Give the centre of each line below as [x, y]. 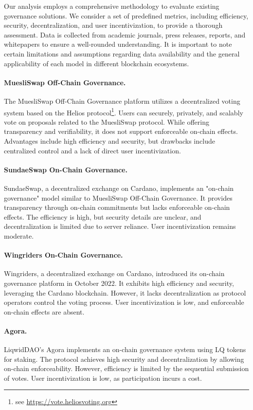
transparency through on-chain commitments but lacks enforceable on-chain [117, 207]
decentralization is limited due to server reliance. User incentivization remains [120, 226]
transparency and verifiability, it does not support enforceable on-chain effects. [121, 131]
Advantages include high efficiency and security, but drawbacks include [109, 140]
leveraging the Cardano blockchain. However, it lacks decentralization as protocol [125, 292]
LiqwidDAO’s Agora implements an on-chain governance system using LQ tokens [125, 349]
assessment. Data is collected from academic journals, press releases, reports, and [125, 34]
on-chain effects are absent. [44, 311]
